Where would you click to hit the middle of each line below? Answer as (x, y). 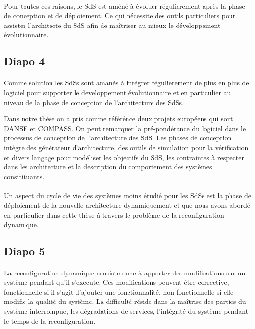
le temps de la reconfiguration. (50, 320)
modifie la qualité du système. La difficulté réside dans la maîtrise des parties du (125, 301)
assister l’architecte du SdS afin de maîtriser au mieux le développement (112, 25)
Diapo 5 (25, 251)
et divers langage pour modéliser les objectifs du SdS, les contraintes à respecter (124, 157)
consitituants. (24, 176)
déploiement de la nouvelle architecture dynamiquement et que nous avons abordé (127, 205)
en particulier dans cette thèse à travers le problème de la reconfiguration (114, 215)
